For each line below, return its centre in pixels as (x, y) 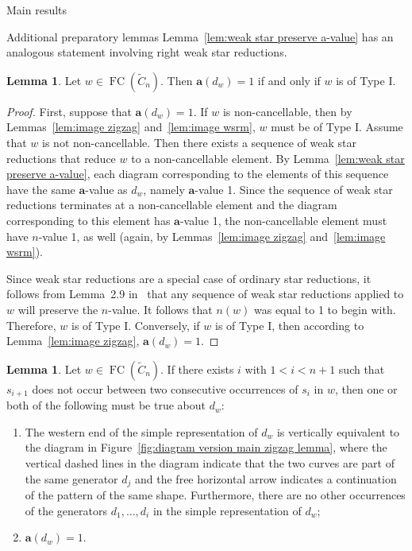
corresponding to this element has (89, 220)
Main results (37, 10)
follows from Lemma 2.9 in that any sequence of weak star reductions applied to (205, 294)
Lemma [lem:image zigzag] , (73, 341)
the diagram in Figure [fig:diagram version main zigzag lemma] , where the (206, 447)
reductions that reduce (61, 158)
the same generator (71, 478)
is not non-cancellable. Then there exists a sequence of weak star (199, 142)
